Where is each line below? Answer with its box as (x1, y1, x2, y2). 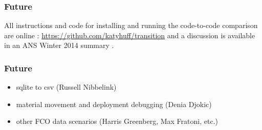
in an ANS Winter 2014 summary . (4, 40, 114, 50)
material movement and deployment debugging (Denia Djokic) (16, 98, 212, 109)
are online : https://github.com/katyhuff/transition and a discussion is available (4, 30, 255, 40)
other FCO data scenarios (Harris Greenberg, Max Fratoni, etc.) (16, 116, 218, 126)
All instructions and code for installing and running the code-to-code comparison (4, 20, 258, 31)
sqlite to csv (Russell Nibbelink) (16, 82, 117, 92)
